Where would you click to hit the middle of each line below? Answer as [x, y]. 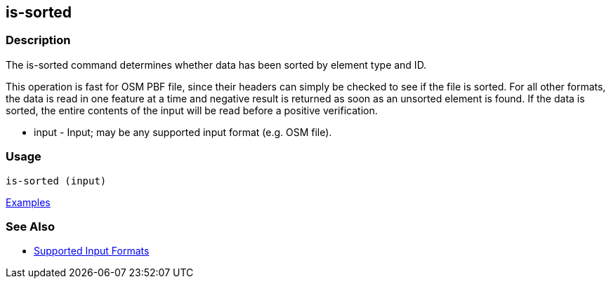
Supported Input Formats [92, 251]
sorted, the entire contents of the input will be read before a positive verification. [192, 110]
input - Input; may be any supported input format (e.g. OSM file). [183, 132]
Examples [28, 202]
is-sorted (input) [56, 181]
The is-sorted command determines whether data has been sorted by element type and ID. [216, 65]
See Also [30, 226]
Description [38, 40]
